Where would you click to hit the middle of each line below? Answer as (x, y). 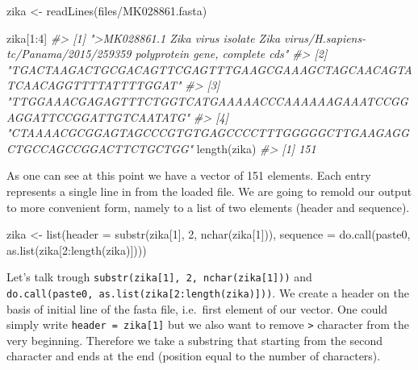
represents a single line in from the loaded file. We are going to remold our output (209, 191)
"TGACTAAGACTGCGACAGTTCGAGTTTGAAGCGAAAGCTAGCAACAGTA (209, 69)
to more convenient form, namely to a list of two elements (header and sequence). (208, 207)
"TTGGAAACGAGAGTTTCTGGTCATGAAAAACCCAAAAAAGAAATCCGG (207, 100)
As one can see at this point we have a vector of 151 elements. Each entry (189, 175)
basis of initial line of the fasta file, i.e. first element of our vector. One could (197, 308)
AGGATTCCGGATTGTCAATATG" (98, 116)
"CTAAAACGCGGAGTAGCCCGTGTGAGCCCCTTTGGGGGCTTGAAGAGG (208, 133)
